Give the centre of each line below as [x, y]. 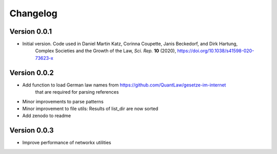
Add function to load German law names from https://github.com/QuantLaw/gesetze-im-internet [124, 85]
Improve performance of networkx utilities [67, 143]
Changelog [33, 13]
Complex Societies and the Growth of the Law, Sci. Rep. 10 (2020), [106, 51]
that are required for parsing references [77, 92]
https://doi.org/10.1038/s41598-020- [216, 51]
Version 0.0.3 [32, 130]
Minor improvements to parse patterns [63, 101]
